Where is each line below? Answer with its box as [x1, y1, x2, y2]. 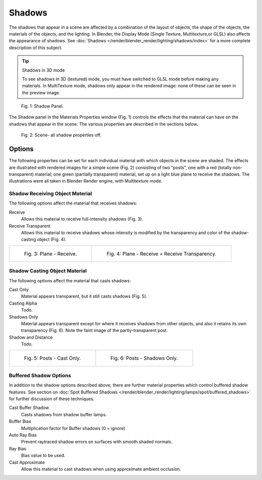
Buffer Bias [9, 419, 32, 425]
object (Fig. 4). [37, 237, 66, 242]
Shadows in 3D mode [22, 67, 65, 73]
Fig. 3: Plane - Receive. [24, 250, 77, 257]
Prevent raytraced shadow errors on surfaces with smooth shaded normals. [21, 439, 172, 445]
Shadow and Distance [9, 334, 53, 340]
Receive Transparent [9, 223, 50, 229]
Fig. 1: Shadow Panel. [21, 103, 64, 109]
